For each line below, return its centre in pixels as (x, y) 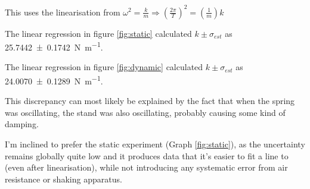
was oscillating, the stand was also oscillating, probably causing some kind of (145, 112)
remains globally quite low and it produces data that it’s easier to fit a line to (147, 155)
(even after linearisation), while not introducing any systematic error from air (146, 167)
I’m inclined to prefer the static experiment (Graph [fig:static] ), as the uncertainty (155, 144)
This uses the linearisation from (63, 12)
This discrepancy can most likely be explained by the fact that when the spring (150, 101)
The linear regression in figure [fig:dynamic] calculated (104, 67)
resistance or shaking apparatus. (63, 179)
